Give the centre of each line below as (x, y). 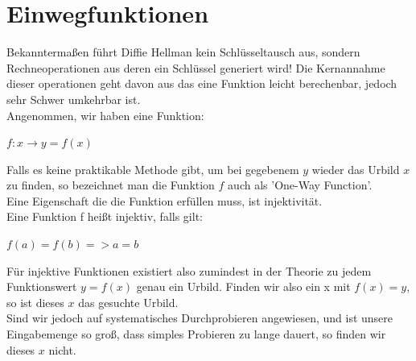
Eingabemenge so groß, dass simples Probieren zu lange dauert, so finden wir (196, 334)
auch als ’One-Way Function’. (300, 185)
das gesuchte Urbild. (128, 302)
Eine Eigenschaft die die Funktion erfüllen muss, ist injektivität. (165, 200)
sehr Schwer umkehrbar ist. (74, 99)
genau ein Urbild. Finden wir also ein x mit (243, 286)
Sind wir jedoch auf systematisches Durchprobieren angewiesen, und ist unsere (200, 318)
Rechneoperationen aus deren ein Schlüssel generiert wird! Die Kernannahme (196, 67)
